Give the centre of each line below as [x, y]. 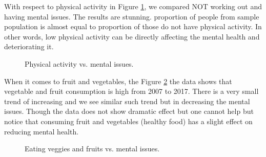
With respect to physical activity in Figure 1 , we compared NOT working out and [133, 6]
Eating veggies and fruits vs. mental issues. [92, 149]
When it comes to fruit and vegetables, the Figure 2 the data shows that [118, 81]
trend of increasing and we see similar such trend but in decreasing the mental [127, 101]
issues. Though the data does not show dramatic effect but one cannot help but [129, 111]
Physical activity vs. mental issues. [79, 63]
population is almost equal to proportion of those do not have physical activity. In [133, 26]
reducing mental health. [42, 131]
